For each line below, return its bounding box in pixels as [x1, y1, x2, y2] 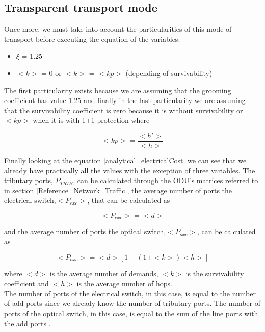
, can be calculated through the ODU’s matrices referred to [73, 175, 258, 186]
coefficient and [4, 278, 49, 289]
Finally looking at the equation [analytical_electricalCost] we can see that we [4, 155, 247, 166]
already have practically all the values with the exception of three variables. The [4, 165, 255, 175]
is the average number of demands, [49, 268, 158, 278]
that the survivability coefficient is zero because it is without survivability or [4, 105, 243, 115]
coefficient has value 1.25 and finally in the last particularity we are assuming [4, 95, 246, 106]
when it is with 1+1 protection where [33, 115, 150, 125]
